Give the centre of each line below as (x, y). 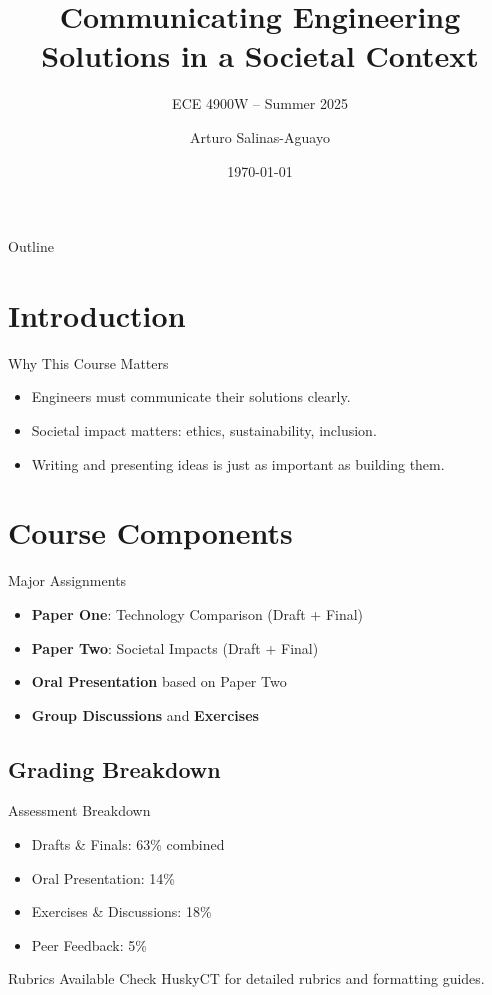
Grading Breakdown (114, 768)
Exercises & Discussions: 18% (121, 911)
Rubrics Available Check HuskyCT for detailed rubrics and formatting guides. (246, 978)
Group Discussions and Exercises (145, 714)
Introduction (97, 314)
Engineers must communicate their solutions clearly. (191, 396)
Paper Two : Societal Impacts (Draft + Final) (175, 647)
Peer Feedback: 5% (89, 944)
